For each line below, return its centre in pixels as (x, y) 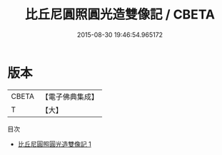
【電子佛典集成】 (70, 97)
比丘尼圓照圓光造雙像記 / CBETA (120, 15)
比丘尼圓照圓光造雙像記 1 (54, 144)
